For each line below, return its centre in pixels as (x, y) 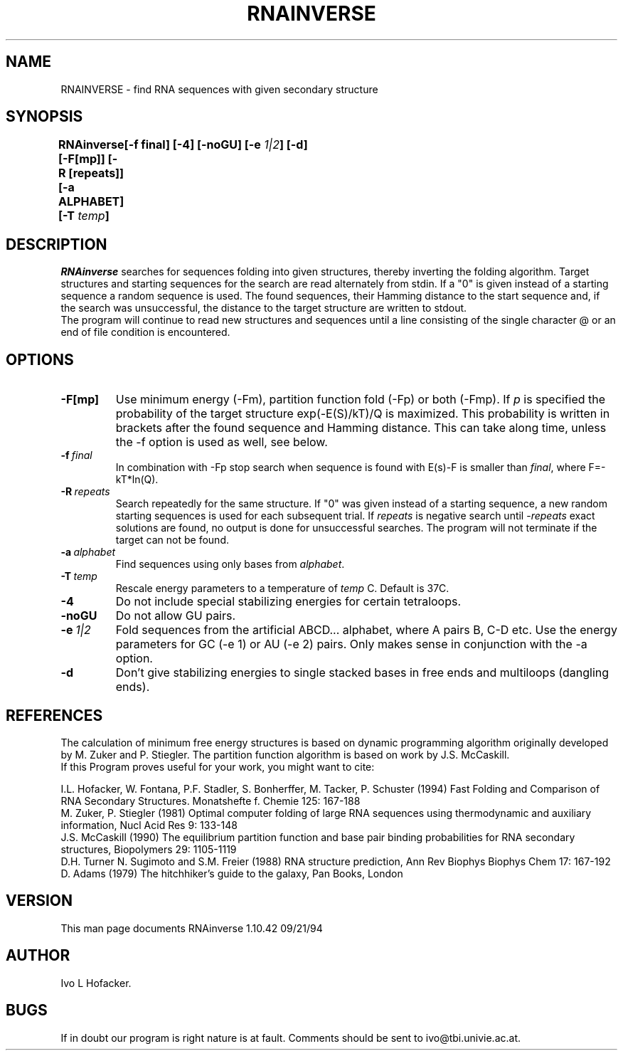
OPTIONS (40, 359)
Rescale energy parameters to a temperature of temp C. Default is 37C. (282, 588)
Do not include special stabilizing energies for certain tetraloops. (288, 602)
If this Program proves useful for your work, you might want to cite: (218, 766)
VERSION (39, 901)
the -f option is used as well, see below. (222, 442)
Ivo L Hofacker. (96, 983)
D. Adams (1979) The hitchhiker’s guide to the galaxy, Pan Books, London (232, 873)
